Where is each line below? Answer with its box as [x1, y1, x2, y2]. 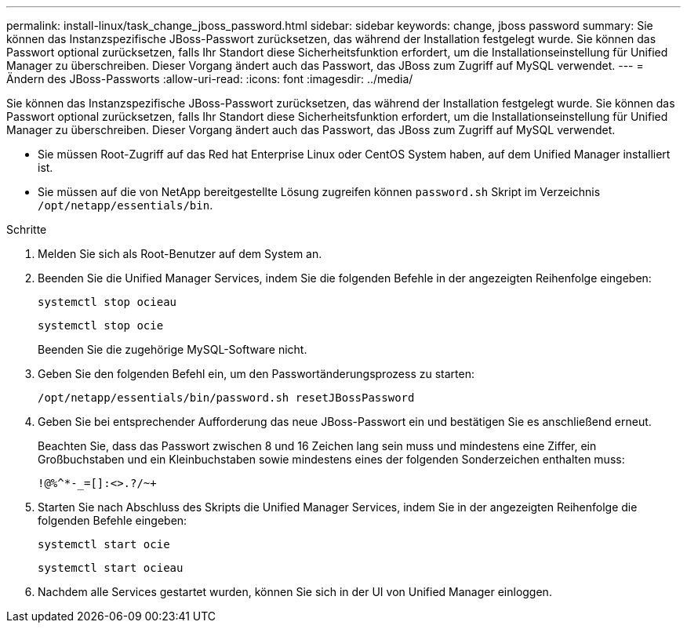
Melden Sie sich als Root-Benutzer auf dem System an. [38, 247, 322, 260]
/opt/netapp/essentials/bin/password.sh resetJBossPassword [38, 391, 415, 404]
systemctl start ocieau [38, 562, 184, 574]
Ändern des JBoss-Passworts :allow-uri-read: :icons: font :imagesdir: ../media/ [6, 72, 413, 85]
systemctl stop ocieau [38, 296, 177, 308]
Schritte [6, 223, 47, 236]
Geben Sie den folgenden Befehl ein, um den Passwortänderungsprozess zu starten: [38, 367, 474, 380]
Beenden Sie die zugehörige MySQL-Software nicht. [38, 343, 307, 356]
